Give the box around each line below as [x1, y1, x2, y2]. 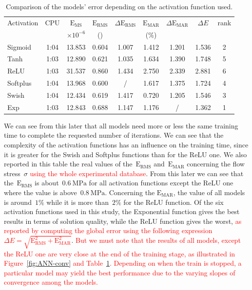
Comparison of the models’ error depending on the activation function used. [5, 1, 233, 11]
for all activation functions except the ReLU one [89, 178, 233, 188]
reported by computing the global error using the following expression [4, 225, 213, 236]
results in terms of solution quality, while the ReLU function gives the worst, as [4, 216, 242, 226]
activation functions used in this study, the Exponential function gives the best [4, 206, 240, 217]
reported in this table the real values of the [4, 159, 133, 169]
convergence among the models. [4, 277, 98, 287]
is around [4, 197, 32, 207]
